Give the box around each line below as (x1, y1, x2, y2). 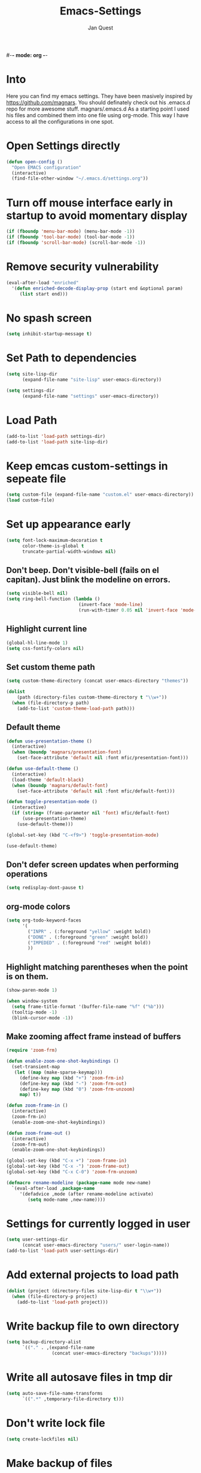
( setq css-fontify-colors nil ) (6, 645, 84, 651)
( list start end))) (19, 291, 68, 297)
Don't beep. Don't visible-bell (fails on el (6, 565, 160, 576)
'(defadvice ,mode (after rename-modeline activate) (19, 1191, 154, 1197)
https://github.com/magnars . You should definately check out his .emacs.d (6, 99, 190, 106)
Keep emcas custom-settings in (6, 459, 169, 473)
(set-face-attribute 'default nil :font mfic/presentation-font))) (17, 755, 188, 761)
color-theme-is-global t (22, 542, 84, 549)
